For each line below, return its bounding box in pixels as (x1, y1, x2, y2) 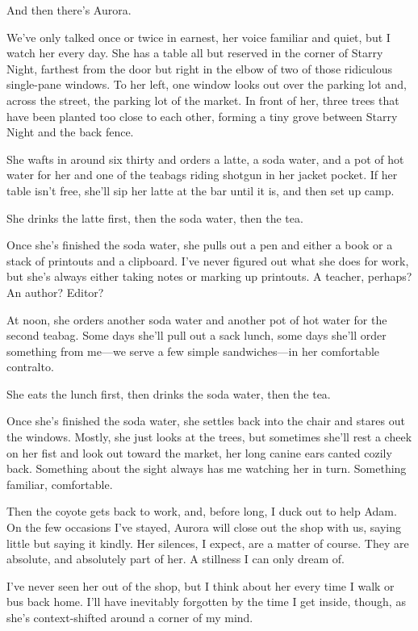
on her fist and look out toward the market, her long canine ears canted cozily (6, 444, 392, 461)
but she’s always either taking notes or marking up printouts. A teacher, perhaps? (6, 268, 412, 285)
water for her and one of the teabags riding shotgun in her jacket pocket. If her (6, 166, 398, 183)
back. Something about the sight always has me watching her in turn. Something (6, 460, 407, 477)
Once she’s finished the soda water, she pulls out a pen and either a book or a (6, 236, 393, 253)
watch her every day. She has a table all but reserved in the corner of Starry (6, 44, 383, 61)
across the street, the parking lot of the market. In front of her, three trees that (6, 91, 399, 108)
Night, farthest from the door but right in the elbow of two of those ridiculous (6, 60, 393, 77)
